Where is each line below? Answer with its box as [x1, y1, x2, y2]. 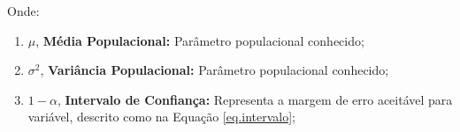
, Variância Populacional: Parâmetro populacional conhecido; [40, 61, 389, 79]
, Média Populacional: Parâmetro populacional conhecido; [35, 31, 364, 49]
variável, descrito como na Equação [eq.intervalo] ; [27, 107, 295, 126]
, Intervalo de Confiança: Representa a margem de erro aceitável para [57, 90, 453, 108]
